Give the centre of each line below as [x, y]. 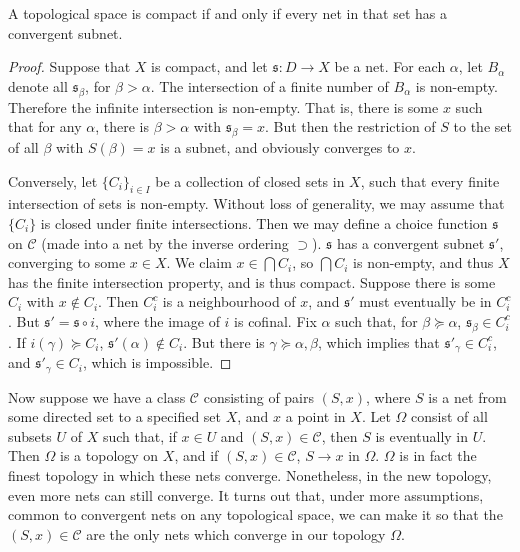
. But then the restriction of [350, 126]
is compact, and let [209, 66]
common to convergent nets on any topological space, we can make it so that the [255, 514]
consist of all [449, 416]
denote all [38, 85]
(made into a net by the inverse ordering [165, 242]
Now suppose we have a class [97, 396]
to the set [482, 126]
